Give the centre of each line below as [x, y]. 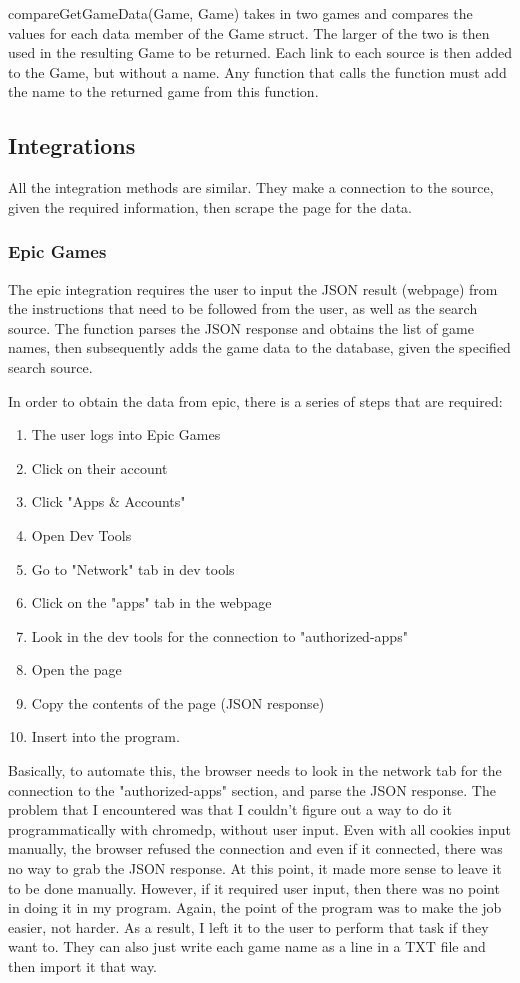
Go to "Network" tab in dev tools [133, 568]
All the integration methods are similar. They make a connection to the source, [251, 187]
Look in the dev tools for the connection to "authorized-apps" [219, 635]
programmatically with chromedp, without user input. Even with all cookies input [260, 828]
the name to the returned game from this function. [163, 91]
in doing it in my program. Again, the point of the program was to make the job [255, 907]
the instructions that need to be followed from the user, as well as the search [243, 308]
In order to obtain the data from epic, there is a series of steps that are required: [255, 400]
